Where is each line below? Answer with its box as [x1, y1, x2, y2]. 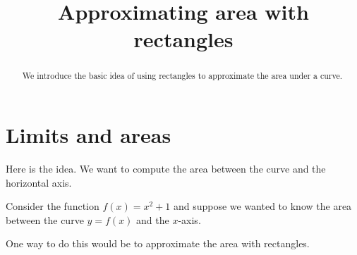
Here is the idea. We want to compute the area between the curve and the [6, 161, 326, 175]
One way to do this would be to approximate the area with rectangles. [6, 236, 310, 251]
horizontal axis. [6, 175, 72, 189]
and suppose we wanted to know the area [173, 199, 352, 213]
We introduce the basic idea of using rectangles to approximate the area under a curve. [22, 70, 343, 82]
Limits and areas [6, 120, 171, 149]
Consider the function [6, 199, 99, 213]
